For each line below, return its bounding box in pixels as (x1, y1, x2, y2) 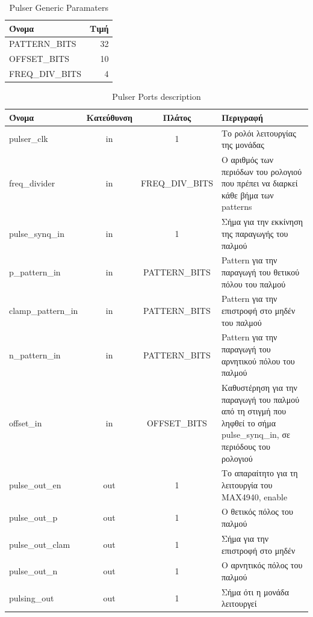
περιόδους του (221, 440, 270, 452)
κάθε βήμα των (221, 188, 274, 201)
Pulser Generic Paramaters (9, 1, 108, 13)
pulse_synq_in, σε (221, 428, 290, 441)
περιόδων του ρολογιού (221, 165, 302, 177)
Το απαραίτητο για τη (221, 467, 298, 479)
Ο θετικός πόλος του (221, 505, 294, 518)
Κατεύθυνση (86, 111, 132, 123)
